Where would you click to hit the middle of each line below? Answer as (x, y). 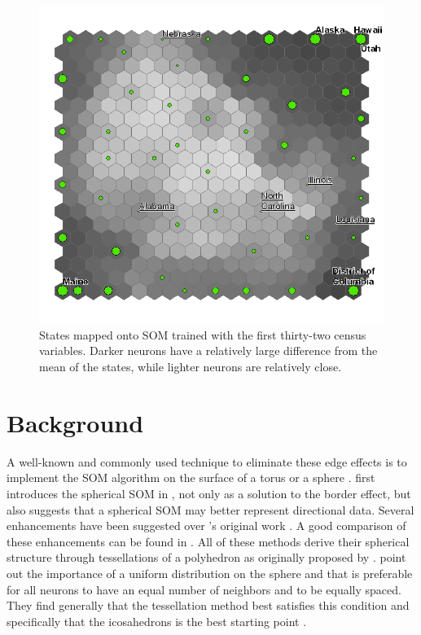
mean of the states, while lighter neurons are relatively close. (191, 367)
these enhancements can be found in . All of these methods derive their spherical (208, 541)
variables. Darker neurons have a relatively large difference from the (208, 350)
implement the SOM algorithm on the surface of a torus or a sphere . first (191, 477)
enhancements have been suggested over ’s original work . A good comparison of (206, 526)
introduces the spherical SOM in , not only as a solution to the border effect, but (209, 493)
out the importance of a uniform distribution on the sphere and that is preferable (210, 573)
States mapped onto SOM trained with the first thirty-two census (203, 334)
